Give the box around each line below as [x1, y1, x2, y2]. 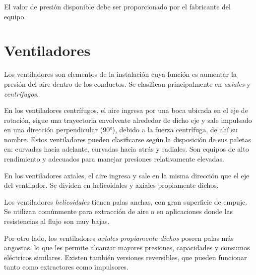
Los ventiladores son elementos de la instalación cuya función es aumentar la [4, 69, 237, 79]
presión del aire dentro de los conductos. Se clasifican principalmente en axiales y [4, 78, 251, 89]
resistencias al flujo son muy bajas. [4, 216, 110, 226]
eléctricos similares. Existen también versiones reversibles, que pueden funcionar [4, 252, 247, 262]
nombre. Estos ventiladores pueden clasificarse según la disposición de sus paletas [4, 134, 251, 144]
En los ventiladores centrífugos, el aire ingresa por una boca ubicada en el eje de [4, 105, 248, 115]
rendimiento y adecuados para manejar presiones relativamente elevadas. [4, 154, 224, 164]
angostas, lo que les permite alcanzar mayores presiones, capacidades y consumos [4, 242, 250, 253]
